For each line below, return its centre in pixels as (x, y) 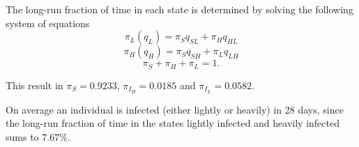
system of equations (48, 23)
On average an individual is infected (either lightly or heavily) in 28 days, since (175, 109)
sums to (22, 136)
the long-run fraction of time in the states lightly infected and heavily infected (173, 123)
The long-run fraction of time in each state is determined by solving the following (179, 9)
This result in (35, 85)
